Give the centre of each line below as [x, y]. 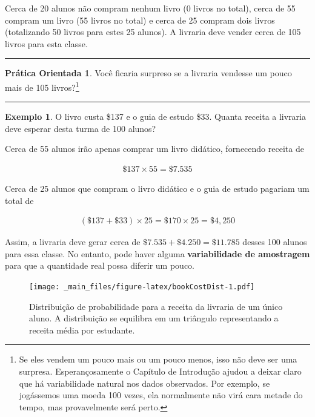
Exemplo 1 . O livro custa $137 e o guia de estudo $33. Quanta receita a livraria [155, 117]
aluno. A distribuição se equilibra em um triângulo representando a [154, 318]
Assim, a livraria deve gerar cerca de [73, 242]
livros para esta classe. [46, 43]
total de [19, 200]
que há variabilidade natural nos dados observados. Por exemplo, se [144, 383]
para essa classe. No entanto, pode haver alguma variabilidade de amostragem [157, 253]
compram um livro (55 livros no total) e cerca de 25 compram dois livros [140, 20]
